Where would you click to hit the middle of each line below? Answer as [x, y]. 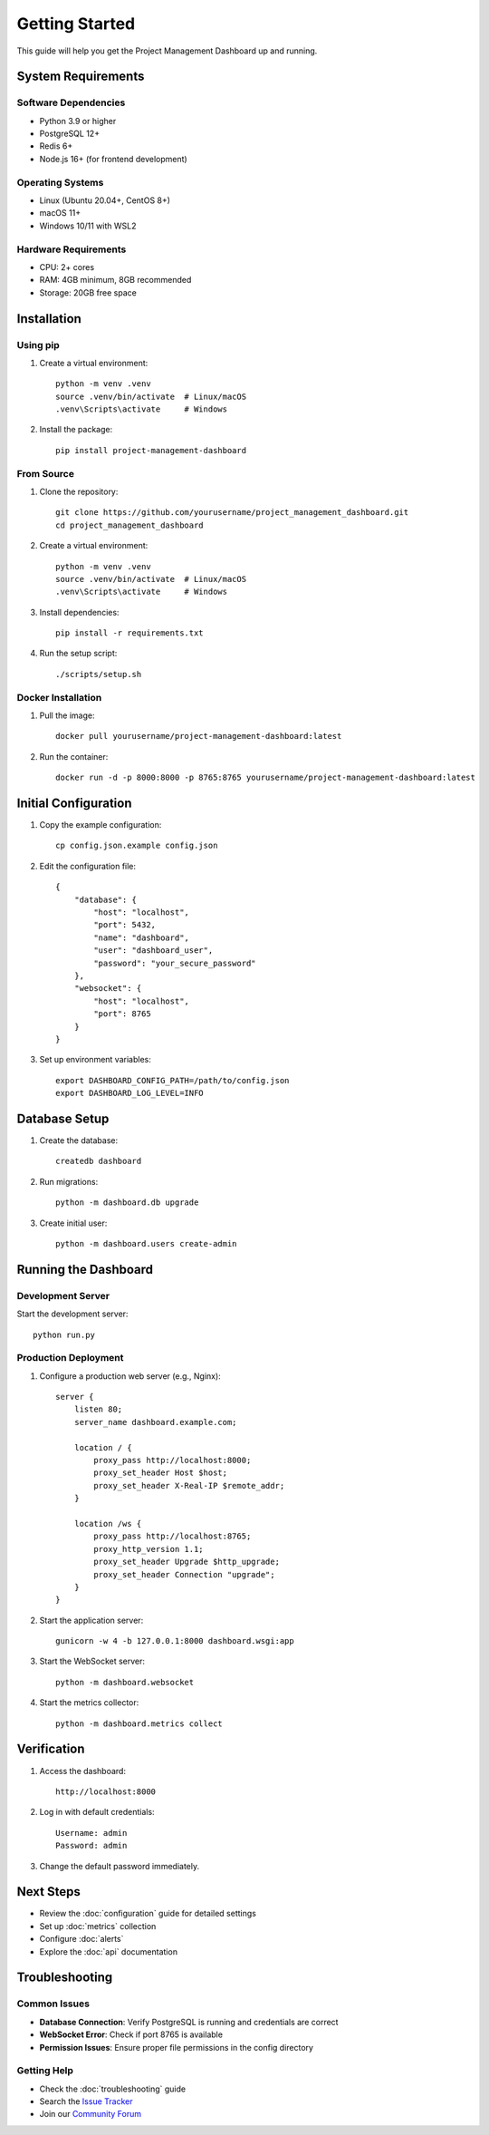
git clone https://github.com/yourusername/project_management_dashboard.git [232, 513]
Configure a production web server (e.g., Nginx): [130, 1376]
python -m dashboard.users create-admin [146, 1243]
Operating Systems [60, 182]
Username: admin [91, 1833]
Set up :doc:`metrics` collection [98, 1926]
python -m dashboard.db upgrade [127, 1203]
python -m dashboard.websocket [125, 1682]
